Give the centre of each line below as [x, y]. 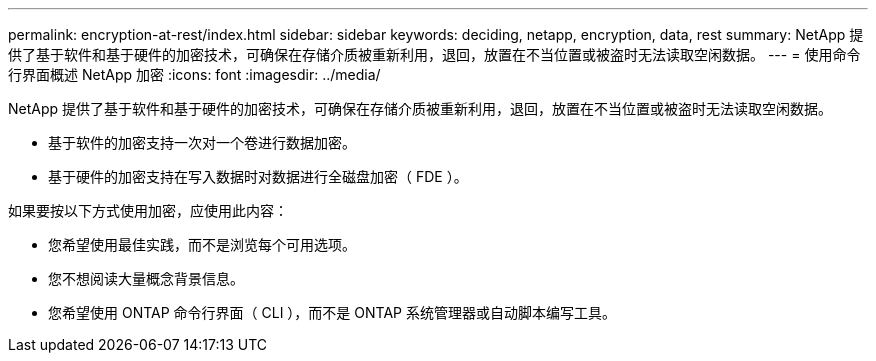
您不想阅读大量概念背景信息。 [146, 278]
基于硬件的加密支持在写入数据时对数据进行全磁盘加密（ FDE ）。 [258, 176]
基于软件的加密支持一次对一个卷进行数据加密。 [202, 142]
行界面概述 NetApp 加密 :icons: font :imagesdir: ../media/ [194, 74]
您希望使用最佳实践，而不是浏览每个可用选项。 [202, 244]
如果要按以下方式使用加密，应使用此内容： [148, 210]
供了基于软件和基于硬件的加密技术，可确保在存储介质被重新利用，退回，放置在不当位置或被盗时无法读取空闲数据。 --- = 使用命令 [434, 54]
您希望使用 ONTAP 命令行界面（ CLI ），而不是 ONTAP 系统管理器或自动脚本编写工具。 [332, 312]
